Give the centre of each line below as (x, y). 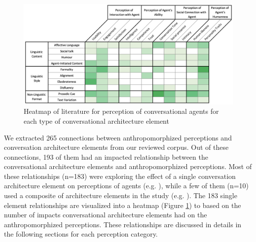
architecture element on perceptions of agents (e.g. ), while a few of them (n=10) (127, 186)
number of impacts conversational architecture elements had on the (106, 215)
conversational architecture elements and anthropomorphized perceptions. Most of (128, 166)
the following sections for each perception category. (81, 234)
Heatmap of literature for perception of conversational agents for (121, 111)
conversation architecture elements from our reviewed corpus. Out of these (116, 147)
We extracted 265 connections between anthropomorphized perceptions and (118, 137)
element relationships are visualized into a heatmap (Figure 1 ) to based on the (123, 205)
